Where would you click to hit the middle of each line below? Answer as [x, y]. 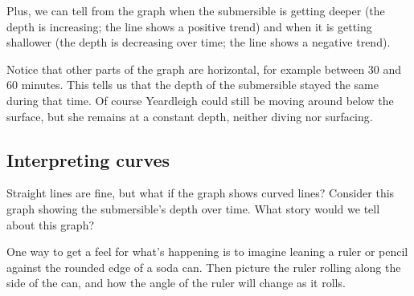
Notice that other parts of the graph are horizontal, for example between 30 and [204, 69]
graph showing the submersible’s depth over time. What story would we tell [193, 208]
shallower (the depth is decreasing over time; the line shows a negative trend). [199, 42]
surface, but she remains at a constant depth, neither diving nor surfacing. [190, 116]
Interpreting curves [88, 159]
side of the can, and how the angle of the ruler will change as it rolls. [176, 283]
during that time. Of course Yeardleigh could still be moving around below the [200, 100]
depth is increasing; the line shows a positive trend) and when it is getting [189, 26]
